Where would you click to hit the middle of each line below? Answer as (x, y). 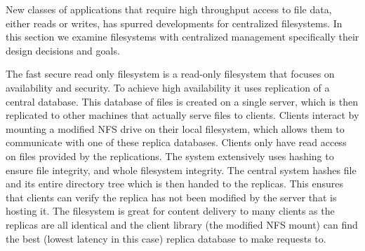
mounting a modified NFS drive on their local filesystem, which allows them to (175, 128)
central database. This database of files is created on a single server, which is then (182, 101)
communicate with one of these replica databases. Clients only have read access (176, 142)
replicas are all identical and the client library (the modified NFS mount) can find (182, 224)
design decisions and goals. (63, 50)
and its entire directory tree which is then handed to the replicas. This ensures (174, 184)
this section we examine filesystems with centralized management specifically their (182, 37)
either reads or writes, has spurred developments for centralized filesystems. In (174, 23)
